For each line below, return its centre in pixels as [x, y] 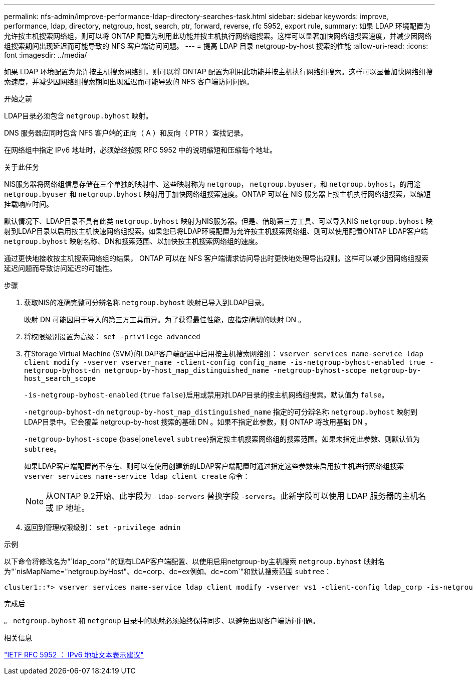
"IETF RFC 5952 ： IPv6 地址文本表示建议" [74, 655]
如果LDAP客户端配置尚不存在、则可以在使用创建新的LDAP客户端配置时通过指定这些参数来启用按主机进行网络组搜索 [214, 466]
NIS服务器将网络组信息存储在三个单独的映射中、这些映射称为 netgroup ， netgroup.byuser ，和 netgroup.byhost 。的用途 [212, 184]
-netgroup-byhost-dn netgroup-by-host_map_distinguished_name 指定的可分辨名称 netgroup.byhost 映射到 [221, 412]
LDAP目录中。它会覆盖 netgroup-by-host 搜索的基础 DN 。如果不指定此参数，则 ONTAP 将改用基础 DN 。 [198, 422]
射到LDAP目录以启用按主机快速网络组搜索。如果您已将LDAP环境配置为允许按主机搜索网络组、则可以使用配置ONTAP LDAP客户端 [216, 231]
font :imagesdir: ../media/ [46, 55]
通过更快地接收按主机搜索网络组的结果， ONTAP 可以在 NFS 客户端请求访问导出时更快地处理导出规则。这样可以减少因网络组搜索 [216, 258]
